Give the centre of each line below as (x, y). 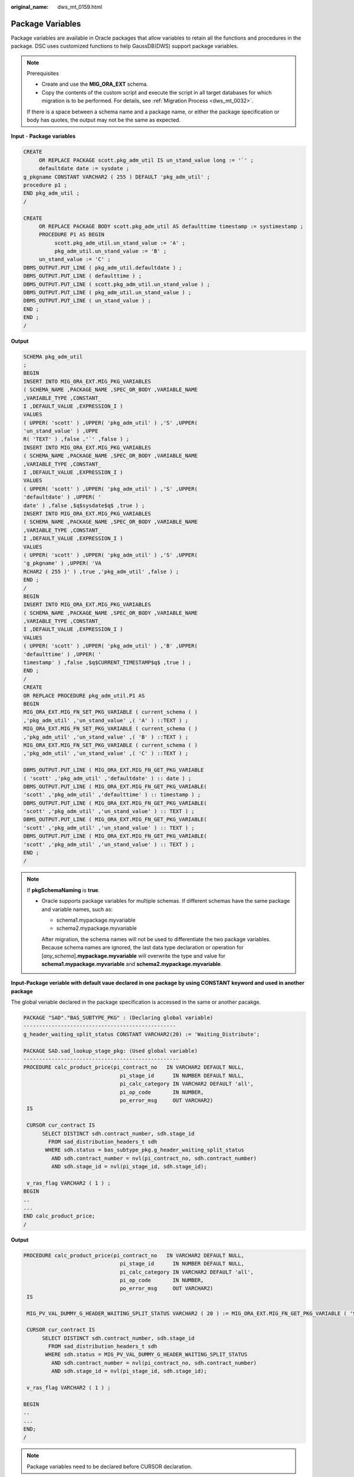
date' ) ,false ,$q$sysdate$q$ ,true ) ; (84, 505)
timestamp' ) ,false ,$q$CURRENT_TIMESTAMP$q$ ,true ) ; (107, 663)
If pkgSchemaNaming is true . (63, 890)
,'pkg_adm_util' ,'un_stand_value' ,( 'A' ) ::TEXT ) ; (106, 720)
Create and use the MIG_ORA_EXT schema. (95, 84)
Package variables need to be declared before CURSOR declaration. (110, 1466)
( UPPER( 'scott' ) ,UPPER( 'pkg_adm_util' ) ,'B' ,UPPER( (110, 646)
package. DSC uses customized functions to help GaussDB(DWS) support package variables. (124, 46)
